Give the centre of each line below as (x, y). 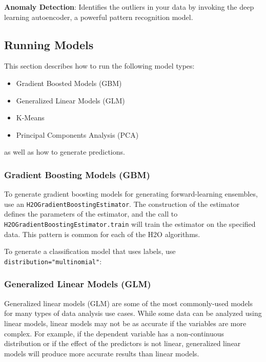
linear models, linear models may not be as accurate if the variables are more (125, 323)
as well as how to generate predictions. (65, 152)
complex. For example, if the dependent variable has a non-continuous (114, 333)
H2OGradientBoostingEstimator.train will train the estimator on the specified (130, 224)
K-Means (30, 118)
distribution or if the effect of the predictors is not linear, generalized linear (122, 343)
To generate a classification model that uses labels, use (90, 251)
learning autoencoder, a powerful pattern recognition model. (99, 17)
